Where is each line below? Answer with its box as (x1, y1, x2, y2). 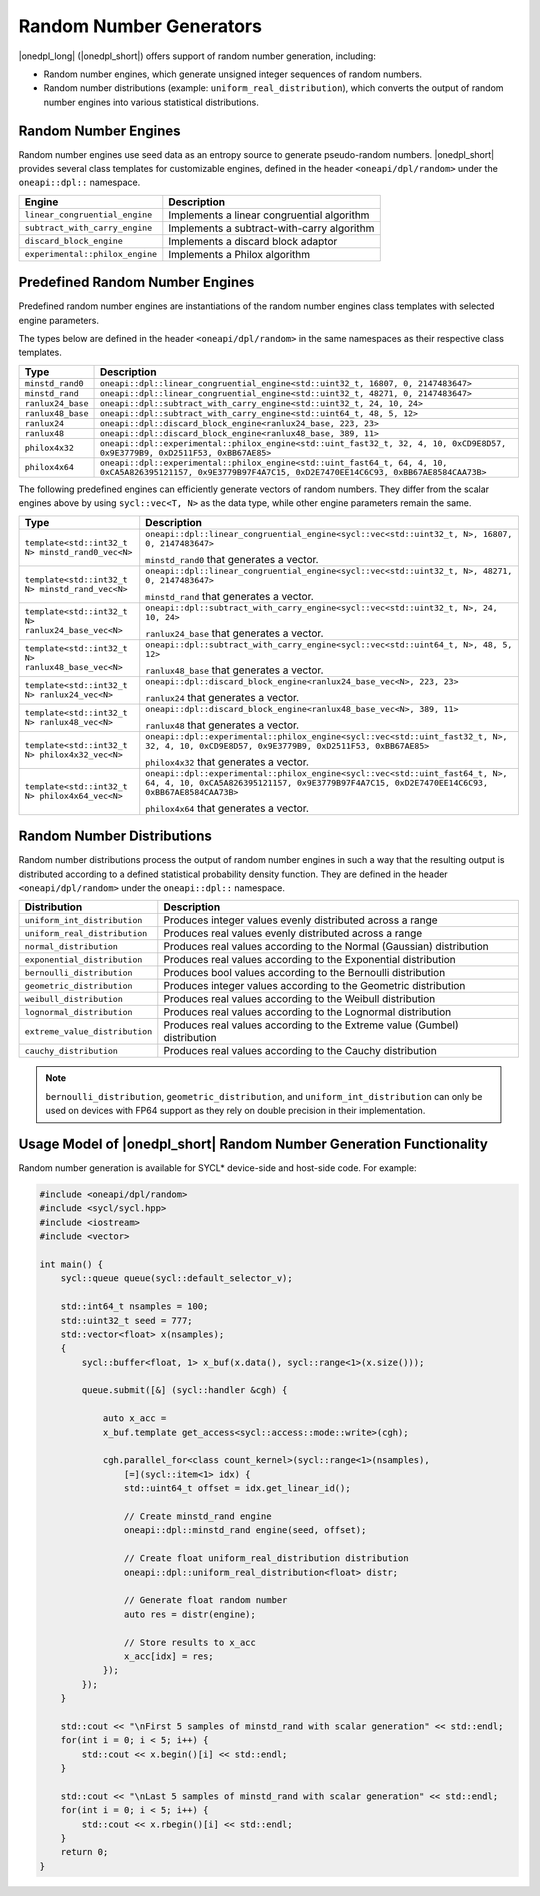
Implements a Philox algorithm (168, 247, 311, 261)
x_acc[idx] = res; (123, 1650, 214, 1662)
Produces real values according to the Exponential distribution (163, 953, 457, 967)
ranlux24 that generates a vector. (145, 690, 300, 704)
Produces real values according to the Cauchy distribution (163, 1044, 437, 1058)
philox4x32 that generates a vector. (145, 755, 310, 769)
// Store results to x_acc (123, 1636, 257, 1648)
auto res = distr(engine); (123, 1608, 257, 1620)
